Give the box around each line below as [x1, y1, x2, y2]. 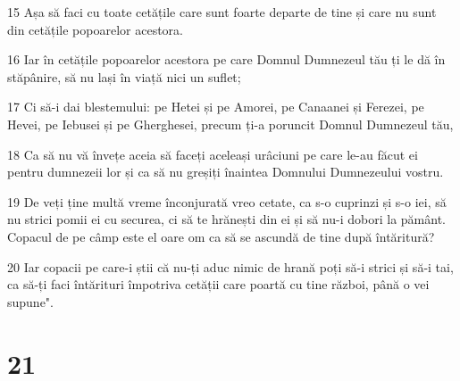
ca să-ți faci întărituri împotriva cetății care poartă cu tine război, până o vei [7, 275, 430, 294]
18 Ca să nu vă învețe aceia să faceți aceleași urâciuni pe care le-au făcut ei [7, 145, 418, 163]
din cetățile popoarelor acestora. [7, 20, 183, 38]
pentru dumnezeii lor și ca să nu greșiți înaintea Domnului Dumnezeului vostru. [7, 162, 444, 181]
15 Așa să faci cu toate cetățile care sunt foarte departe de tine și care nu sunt [7, 3, 437, 21]
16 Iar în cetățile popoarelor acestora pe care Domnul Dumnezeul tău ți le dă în [7, 50, 446, 69]
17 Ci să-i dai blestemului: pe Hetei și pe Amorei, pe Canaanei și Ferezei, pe [7, 97, 424, 116]
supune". [7, 292, 54, 311]
